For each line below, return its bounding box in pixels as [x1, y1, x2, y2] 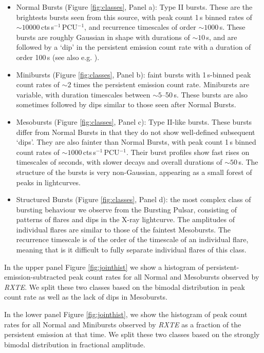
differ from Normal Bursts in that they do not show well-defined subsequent [16, 126, 255, 137]
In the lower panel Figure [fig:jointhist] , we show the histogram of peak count [4, 309, 248, 320]
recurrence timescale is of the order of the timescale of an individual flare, [16, 234, 249, 245]
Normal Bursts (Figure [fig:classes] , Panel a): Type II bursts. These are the [16, 2, 253, 12]
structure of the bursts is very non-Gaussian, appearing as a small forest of [16, 166, 252, 177]
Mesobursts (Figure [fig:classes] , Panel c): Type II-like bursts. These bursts [16, 116, 252, 127]
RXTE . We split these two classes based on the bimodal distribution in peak [4, 281, 245, 292]
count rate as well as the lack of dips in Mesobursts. [4, 291, 167, 302]
